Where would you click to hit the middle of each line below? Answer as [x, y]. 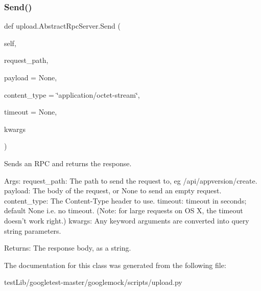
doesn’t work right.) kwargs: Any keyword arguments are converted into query [127, 220]
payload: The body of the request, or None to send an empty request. [113, 191]
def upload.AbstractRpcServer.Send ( [62, 26]
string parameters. [33, 230]
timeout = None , [31, 112]
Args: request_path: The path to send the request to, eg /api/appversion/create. [131, 180]
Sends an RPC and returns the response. [68, 163]
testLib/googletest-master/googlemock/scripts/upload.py [93, 282]
